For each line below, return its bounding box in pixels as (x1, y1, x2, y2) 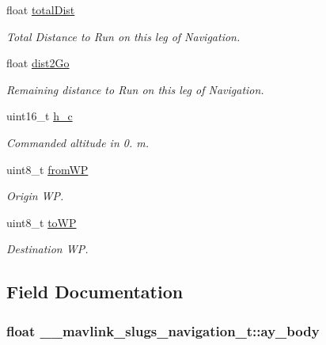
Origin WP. (6, 188, 64, 204)
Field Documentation (6, 279, 184, 304)
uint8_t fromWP (6, 161, 89, 177)
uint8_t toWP (6, 214, 77, 230)
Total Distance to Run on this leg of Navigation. (6, 28, 241, 44)
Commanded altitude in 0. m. (6, 134, 149, 150)
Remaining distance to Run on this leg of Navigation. (6, 81, 264, 97)
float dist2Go (6, 55, 70, 71)
